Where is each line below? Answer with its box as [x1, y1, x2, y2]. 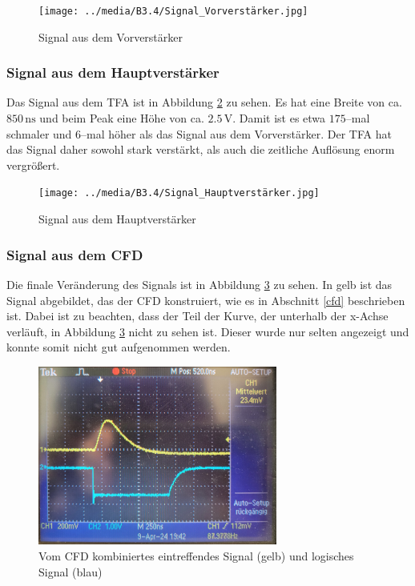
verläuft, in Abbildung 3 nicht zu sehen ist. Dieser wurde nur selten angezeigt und [6, 323, 409, 339]
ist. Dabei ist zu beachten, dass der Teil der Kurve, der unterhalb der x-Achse [6, 307, 389, 324]
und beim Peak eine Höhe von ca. [39, 110, 204, 126]
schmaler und [6, 125, 72, 142]
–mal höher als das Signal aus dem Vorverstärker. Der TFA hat [81, 125, 392, 142]
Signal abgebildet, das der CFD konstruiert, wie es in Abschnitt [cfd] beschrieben [6, 291, 405, 308]
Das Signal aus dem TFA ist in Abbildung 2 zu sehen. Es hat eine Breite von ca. [6, 94, 402, 110]
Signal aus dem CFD [6, 244, 143, 264]
